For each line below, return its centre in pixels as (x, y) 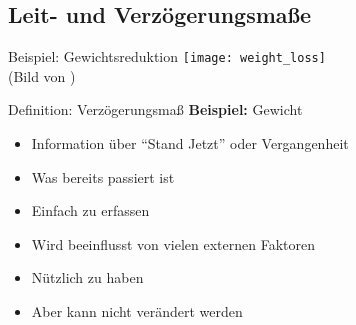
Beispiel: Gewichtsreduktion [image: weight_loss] (167, 56)
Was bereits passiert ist (103, 176)
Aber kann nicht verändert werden (137, 311)
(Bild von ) (42, 75)
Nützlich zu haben (87, 277)
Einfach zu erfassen (90, 210)
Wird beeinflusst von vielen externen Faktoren (173, 243)
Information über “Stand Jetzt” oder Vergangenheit (190, 143)
